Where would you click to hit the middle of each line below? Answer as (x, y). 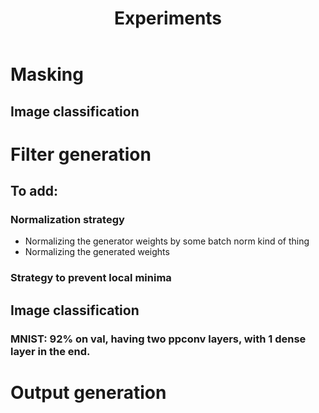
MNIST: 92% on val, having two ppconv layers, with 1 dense (158, 339)
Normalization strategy (67, 220)
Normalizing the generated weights (97, 252)
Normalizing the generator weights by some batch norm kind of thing (167, 241)
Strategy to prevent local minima (91, 278)
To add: (34, 191)
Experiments (168, 18)
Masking (47, 74)
